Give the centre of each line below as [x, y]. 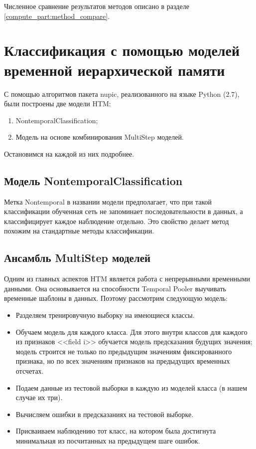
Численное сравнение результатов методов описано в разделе [97, 6]
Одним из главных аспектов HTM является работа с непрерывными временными [127, 279]
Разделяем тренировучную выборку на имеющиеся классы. [105, 315]
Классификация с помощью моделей [122, 50]
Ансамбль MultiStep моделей [77, 258]
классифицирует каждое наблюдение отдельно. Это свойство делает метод [117, 221]
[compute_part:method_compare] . [57, 16]
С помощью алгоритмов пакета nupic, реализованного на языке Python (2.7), [122, 94]
